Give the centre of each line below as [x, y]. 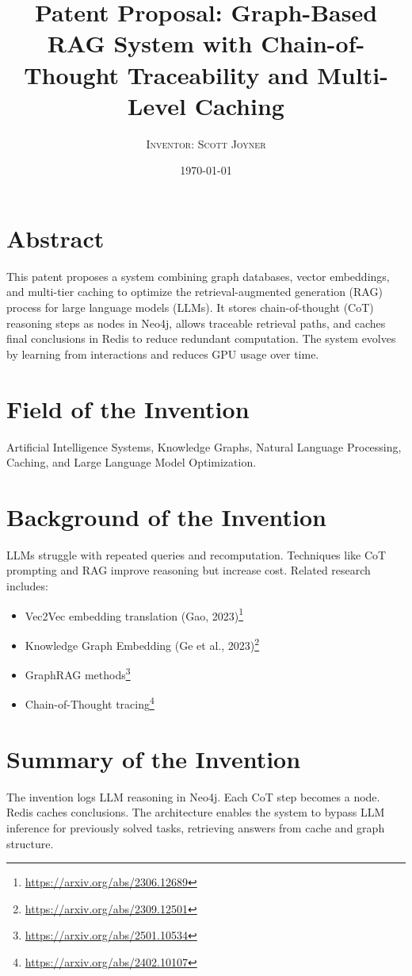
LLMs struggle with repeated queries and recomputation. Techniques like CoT [196, 554]
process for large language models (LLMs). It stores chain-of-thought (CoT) [190, 307]
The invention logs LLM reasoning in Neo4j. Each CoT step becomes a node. [193, 796]
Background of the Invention [166, 516]
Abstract [55, 238]
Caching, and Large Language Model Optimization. [132, 462]
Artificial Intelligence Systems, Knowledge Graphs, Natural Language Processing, [204, 446]
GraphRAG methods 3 [78, 673]
